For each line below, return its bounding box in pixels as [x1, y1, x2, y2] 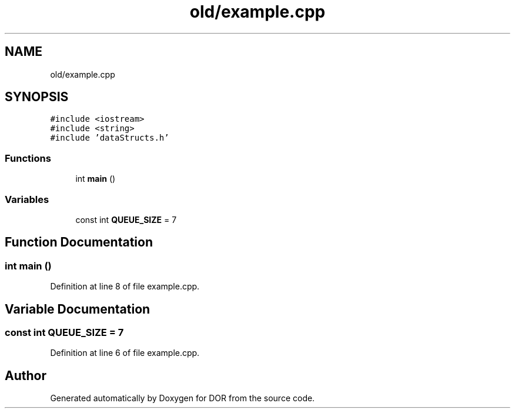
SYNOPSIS [5, 89, 69, 105]
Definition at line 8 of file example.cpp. [50, 281, 200, 292]
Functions [5, 152, 51, 164]
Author [5, 368, 46, 383]
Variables [5, 193, 49, 205]
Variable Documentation [5, 301, 151, 317]
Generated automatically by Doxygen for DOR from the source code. [50, 393, 315, 404]
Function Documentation [5, 235, 153, 250]
